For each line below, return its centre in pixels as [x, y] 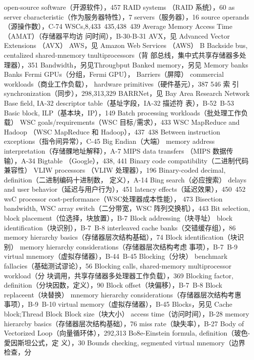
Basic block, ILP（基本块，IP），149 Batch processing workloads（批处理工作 [123, 112]
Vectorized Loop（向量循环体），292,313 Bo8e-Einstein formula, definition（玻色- [127, 333]
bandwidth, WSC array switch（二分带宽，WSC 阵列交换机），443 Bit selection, [127, 208]
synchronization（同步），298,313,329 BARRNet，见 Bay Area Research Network [127, 93]
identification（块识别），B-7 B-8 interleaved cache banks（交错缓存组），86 [120, 227]
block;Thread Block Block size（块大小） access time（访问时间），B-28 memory [127, 314]
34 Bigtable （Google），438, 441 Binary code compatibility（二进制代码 [138, 160]
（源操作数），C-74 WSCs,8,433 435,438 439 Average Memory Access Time [118, 26]
